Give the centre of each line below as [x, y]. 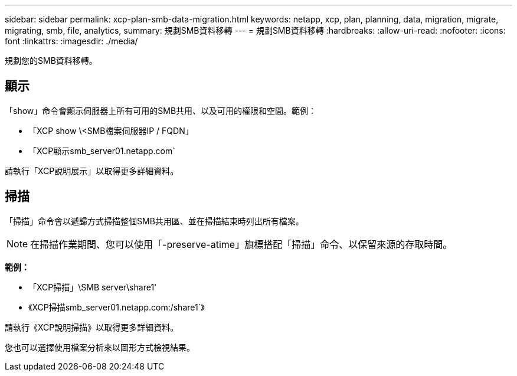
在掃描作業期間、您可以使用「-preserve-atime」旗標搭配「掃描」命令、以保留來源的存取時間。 [241, 244]
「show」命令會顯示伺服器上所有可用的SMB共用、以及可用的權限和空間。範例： [161, 110]
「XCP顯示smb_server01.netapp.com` [102, 151]
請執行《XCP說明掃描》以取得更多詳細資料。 [92, 327]
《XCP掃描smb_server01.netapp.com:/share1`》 [117, 307]
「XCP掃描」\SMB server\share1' [93, 287]
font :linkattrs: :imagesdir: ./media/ [71, 41]
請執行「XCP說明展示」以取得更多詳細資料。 [92, 171]
